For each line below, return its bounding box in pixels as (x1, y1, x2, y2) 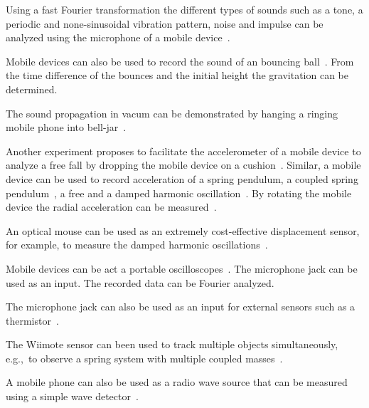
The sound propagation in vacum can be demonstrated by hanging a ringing (6, 105, 338, 120)
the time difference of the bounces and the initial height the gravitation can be (6, 68, 348, 83)
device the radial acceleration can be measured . (6, 199, 217, 214)
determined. (6, 81, 58, 96)
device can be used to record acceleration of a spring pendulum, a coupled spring (6, 171, 358, 186)
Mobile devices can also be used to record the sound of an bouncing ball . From (6, 53, 354, 68)
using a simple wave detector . (6, 389, 139, 404)
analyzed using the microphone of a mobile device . (6, 30, 230, 45)
